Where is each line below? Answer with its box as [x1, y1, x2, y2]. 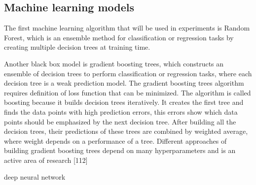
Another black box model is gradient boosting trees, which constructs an [4, 58, 224, 68]
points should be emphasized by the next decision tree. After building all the [4, 116, 236, 126]
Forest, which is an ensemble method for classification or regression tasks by [4, 32, 234, 42]
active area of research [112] [4, 154, 88, 165]
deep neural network [4, 171, 66, 182]
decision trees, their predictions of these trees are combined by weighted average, [4, 126, 248, 136]
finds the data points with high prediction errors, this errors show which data [4, 106, 238, 117]
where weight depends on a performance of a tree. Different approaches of [4, 135, 227, 146]
